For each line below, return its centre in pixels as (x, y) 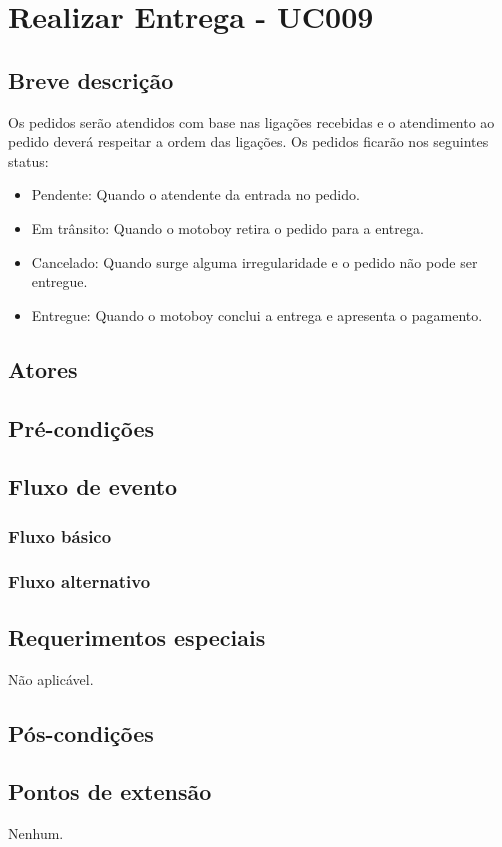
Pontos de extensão (110, 791)
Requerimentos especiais (137, 636)
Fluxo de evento (93, 486)
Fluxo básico (60, 535)
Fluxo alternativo (79, 581)
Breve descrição (91, 79)
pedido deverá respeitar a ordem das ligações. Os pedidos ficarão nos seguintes (248, 141)
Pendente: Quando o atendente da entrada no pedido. (195, 194)
